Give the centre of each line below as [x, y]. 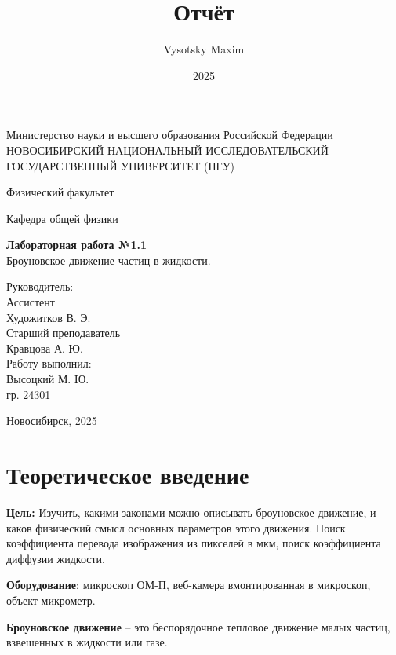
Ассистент [31, 302]
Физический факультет [60, 192]
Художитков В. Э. [49, 317]
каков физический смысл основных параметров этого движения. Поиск [176, 527]
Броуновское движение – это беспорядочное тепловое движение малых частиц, [198, 626]
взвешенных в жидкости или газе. [87, 642]
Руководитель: [40, 286]
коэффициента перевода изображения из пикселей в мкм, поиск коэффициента [194, 543]
